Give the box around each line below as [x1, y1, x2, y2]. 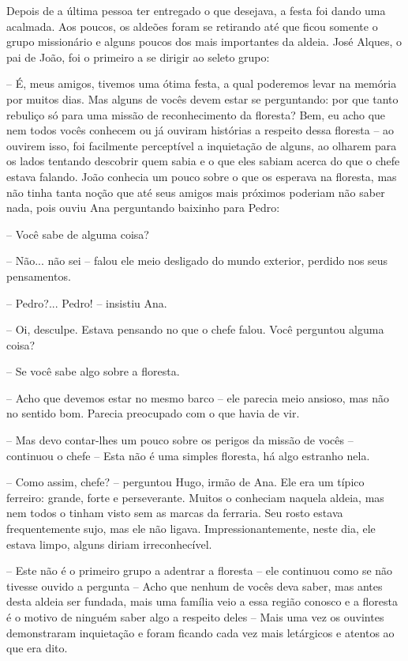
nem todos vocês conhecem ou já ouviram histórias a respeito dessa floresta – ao [6, 122, 395, 138]
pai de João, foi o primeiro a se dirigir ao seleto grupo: [6, 48, 270, 65]
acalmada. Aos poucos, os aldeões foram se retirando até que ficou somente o [6, 17, 378, 34]
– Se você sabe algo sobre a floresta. [6, 363, 180, 380]
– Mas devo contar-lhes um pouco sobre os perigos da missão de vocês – [6, 432, 354, 448]
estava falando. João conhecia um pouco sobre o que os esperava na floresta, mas [6, 168, 397, 184]
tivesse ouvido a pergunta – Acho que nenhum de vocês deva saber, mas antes [6, 577, 383, 594]
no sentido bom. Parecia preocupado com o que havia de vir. [6, 405, 300, 421]
